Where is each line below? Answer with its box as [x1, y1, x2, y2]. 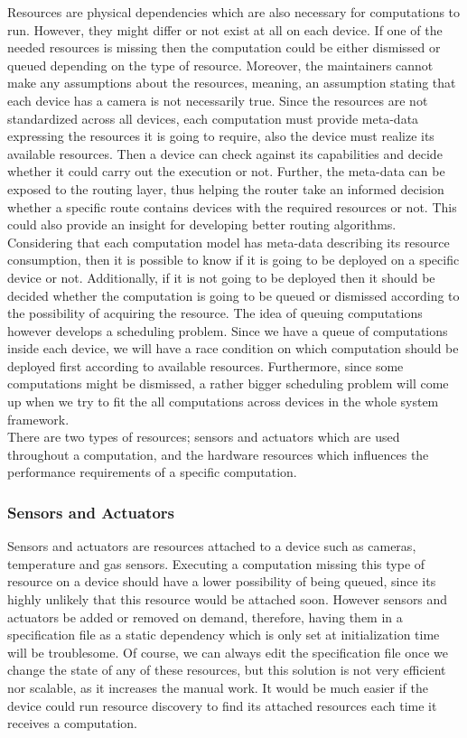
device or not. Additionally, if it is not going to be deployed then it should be [7, 267, 435, 286]
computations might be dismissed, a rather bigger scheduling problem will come [7, 374, 449, 393]
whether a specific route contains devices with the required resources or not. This [7, 197, 457, 216]
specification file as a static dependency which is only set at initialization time [7, 625, 440, 644]
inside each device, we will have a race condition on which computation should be [7, 339, 459, 358]
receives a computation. [7, 714, 137, 733]
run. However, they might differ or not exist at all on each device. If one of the [7, 20, 443, 39]
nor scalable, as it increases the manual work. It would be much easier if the [7, 678, 428, 696]
